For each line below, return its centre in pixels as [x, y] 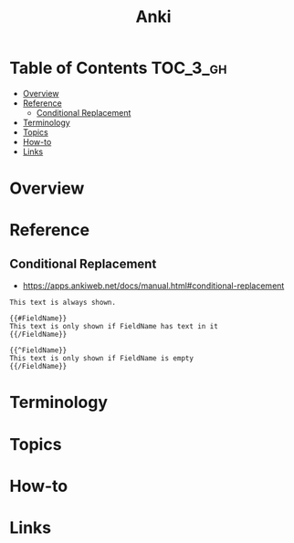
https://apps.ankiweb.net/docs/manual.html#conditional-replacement [153, 286]
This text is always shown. [63, 303]
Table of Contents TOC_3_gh [118, 68]
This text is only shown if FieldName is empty [102, 359]
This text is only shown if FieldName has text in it [114, 327]
